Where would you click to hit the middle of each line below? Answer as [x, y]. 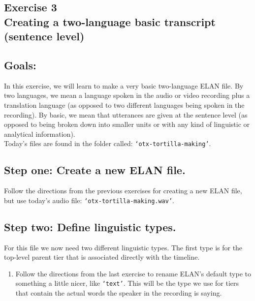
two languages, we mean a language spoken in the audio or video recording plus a [127, 95]
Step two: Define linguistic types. [90, 226]
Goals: [20, 65]
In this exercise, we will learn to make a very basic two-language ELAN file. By [124, 85]
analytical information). [40, 134]
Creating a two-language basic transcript [110, 21]
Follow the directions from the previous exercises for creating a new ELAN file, [123, 191]
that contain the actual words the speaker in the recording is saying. [119, 293]
